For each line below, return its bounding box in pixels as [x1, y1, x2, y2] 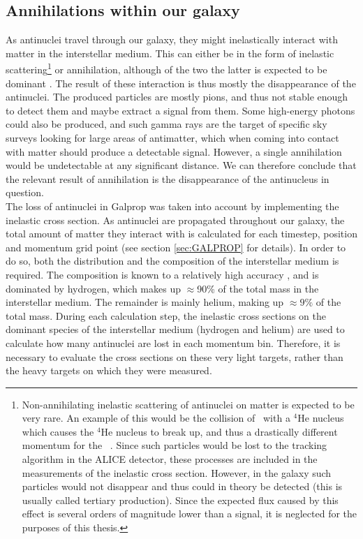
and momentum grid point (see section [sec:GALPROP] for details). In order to [6, 239, 346, 254]
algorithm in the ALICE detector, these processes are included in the [22, 452, 318, 466]
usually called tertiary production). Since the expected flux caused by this [22, 492, 339, 507]
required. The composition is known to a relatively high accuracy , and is [6, 267, 319, 281]
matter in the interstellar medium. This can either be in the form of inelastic [6, 45, 334, 60]
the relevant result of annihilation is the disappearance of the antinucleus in [6, 171, 329, 186]
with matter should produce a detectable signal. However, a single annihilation [6, 144, 342, 158]
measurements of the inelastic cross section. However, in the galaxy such [22, 465, 332, 480]
